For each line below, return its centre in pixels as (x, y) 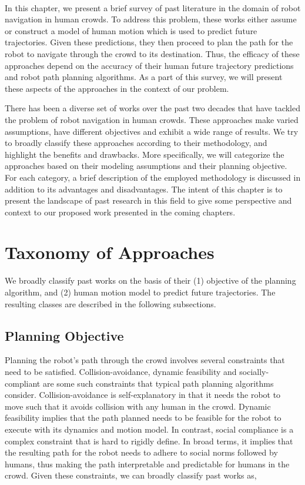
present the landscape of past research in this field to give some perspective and (148, 200)
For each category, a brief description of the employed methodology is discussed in (153, 177)
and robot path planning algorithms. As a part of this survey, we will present (144, 77)
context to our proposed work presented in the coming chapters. (120, 212)
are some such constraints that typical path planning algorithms (158, 383)
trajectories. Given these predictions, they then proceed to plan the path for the (149, 42)
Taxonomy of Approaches (110, 252)
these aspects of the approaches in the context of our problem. (117, 88)
